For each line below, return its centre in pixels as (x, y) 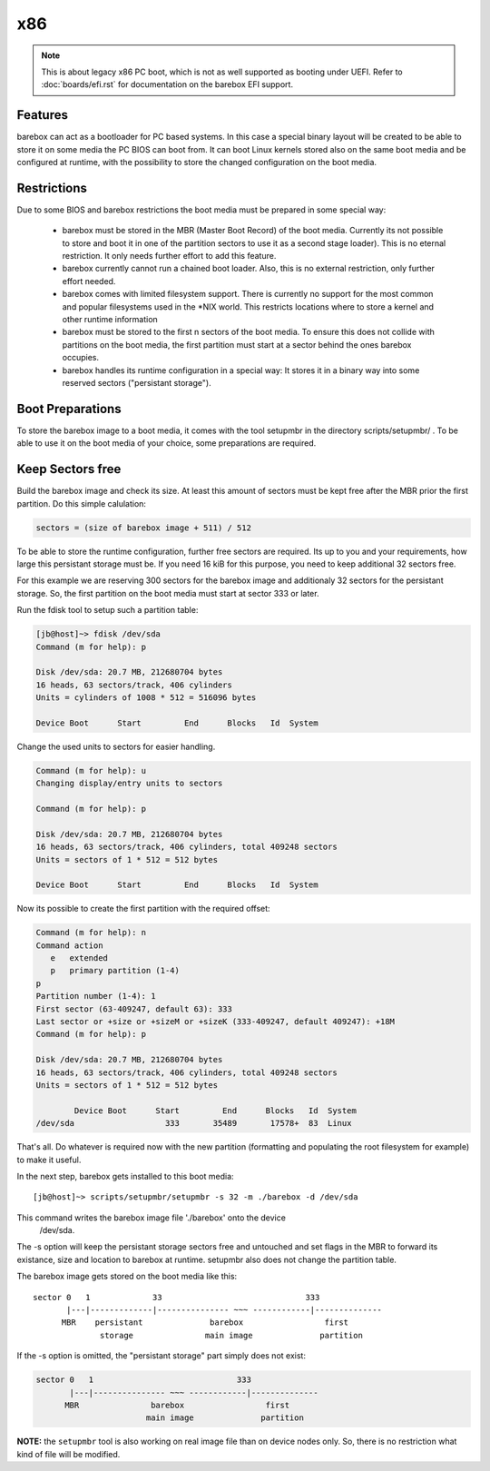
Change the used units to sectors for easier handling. (116, 746)
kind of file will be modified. (69, 1454)
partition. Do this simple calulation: (82, 503)
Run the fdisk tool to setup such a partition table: (108, 610)
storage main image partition (231, 1335)
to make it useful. (49, 1160)
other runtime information (110, 320)
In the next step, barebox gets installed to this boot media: (126, 1176)
